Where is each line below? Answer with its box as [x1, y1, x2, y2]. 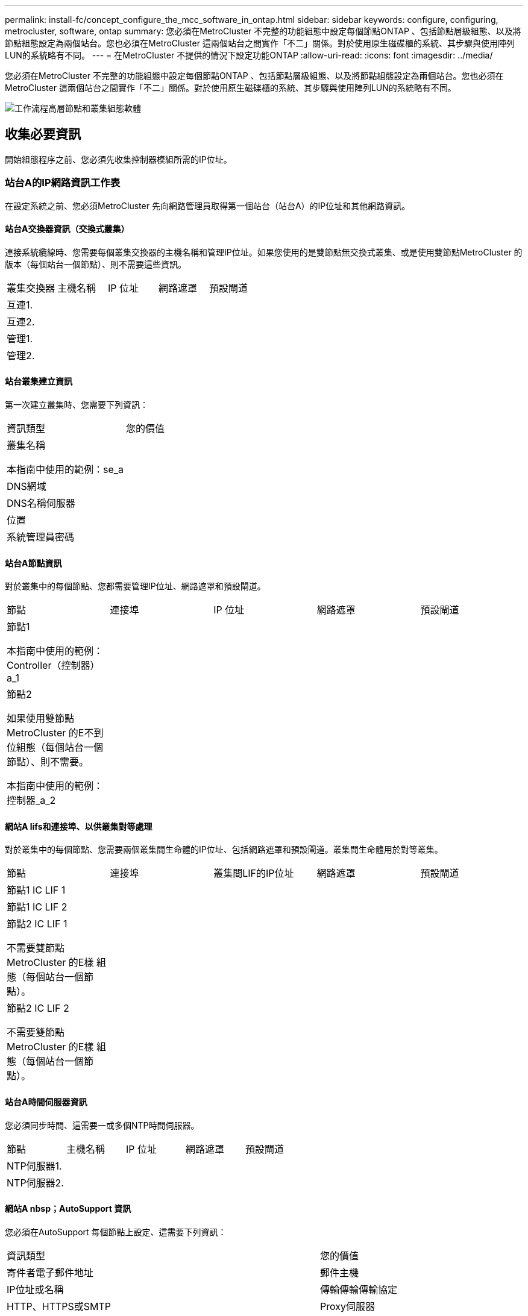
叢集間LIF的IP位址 [213, 867, 294, 880]
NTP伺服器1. [7, 1159, 62, 1172]
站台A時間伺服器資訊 [5, 1097, 87, 1108]
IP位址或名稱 [7, 1283, 64, 1296]
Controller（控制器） [7, 659, 100, 672]
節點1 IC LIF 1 [7, 884, 66, 897]
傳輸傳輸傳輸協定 [320, 1283, 398, 1296]
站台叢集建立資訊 [5, 376, 72, 387]
